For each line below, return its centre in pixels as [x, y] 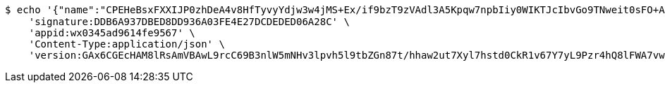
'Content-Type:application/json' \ [127, 44]
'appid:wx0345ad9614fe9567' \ [112, 33]
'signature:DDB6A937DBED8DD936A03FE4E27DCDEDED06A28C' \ [189, 22]
